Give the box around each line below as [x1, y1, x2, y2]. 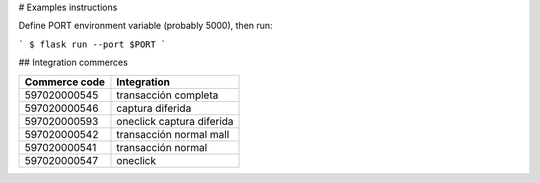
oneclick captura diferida [116, 114, 234, 128]
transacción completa [116, 88, 219, 102]
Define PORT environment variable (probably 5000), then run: [18, 20, 274, 32]
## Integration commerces [18, 56, 129, 69]
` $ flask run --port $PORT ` [18, 38, 167, 50]
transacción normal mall [116, 127, 230, 141]
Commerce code [24, 75, 105, 89]
